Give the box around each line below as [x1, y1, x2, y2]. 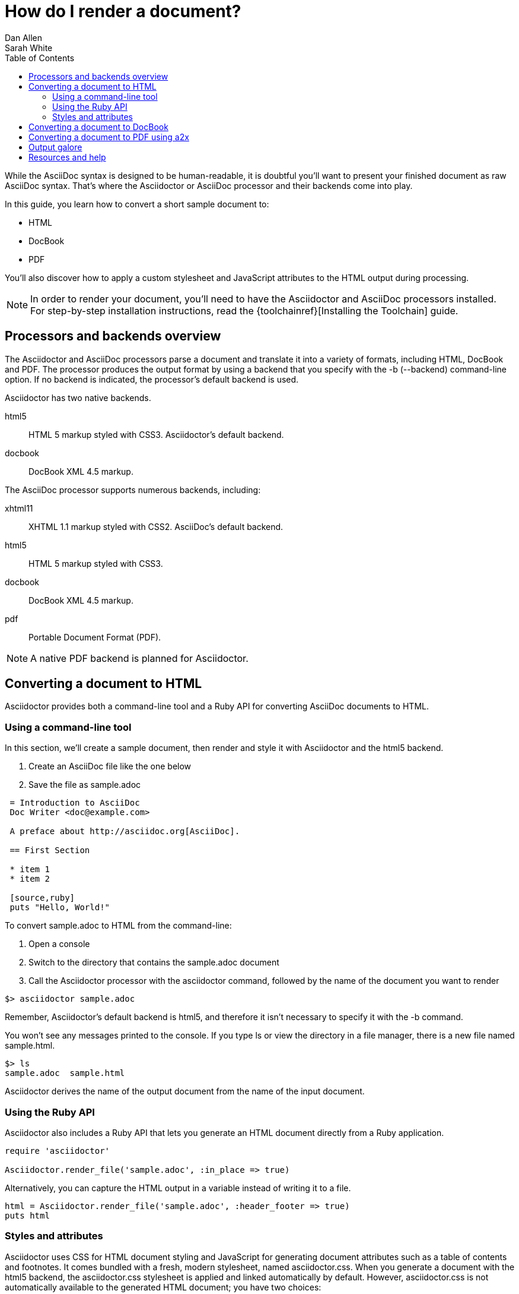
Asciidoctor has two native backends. [5, 392, 151, 403]
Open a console [28, 939, 90, 949]
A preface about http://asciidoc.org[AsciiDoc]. [9, 826, 240, 837]
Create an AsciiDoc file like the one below [28, 761, 192, 772]
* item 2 [9, 874, 50, 884]
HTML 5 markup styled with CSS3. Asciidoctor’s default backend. [28, 429, 284, 440]
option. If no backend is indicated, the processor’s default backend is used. [5, 374, 299, 384]
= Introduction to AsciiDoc [9, 798, 140, 808]
